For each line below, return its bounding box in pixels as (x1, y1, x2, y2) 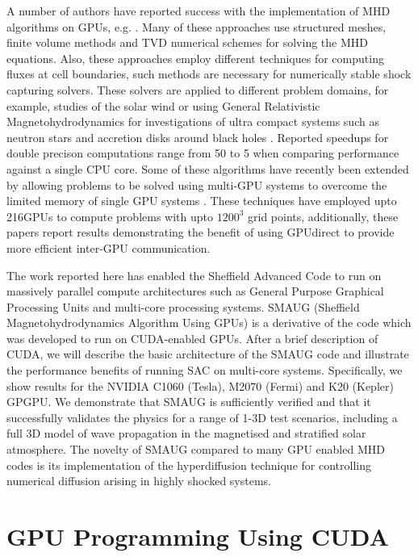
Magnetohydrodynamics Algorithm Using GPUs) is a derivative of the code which (6, 314, 412, 331)
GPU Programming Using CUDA (6, 520, 389, 552)
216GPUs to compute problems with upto (6, 207, 213, 224)
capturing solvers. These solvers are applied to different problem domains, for (6, 81, 389, 98)
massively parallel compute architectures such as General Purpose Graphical (6, 283, 384, 299)
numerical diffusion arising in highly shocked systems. (6, 472, 271, 489)
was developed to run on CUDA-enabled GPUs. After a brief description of (6, 329, 378, 346)
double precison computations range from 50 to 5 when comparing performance (6, 144, 399, 161)
